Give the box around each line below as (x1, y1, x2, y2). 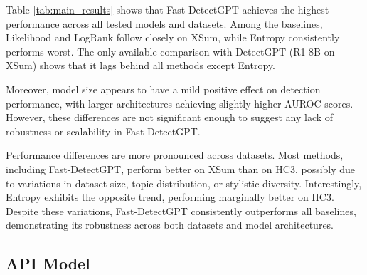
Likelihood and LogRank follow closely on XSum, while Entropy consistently (6, 30, 340, 45)
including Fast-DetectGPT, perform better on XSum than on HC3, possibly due (6, 161, 356, 176)
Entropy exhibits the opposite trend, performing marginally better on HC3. (6, 190, 334, 204)
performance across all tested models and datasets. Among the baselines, (6, 16, 323, 31)
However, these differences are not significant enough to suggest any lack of (6, 110, 334, 125)
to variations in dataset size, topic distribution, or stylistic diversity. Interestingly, (6, 175, 362, 190)
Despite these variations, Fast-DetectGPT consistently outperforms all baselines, (6, 203, 356, 218)
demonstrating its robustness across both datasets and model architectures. (6, 217, 334, 232)
